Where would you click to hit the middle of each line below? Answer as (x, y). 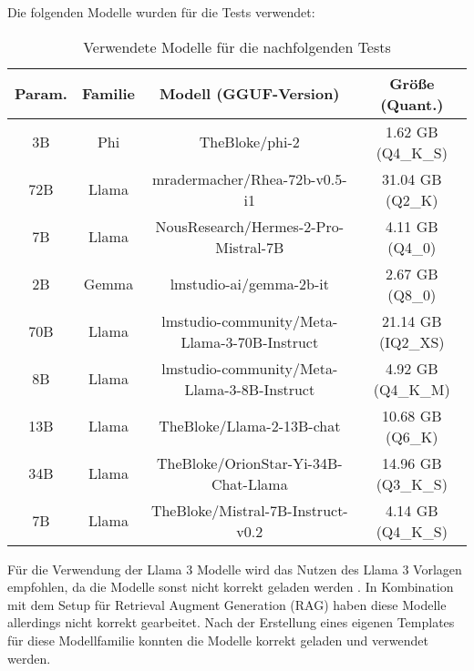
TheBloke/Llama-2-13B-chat (250, 426)
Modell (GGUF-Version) (250, 94)
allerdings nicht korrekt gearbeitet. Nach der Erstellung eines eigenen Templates (231, 622)
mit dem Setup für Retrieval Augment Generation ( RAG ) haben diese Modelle (227, 604)
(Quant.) (412, 104)
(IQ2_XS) (412, 341)
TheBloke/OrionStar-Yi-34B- (249, 463)
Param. (41, 94)
